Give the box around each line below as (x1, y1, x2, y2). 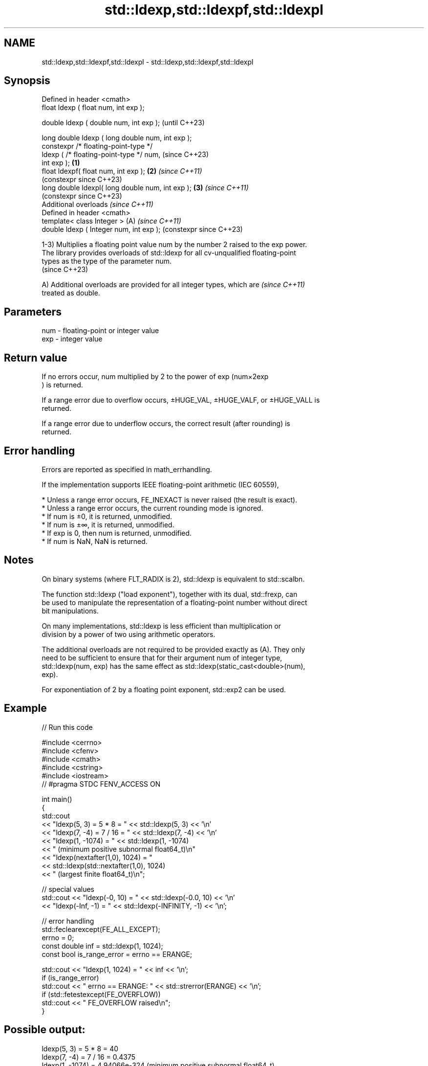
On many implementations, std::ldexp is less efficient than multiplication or (42, 621, 281, 630)
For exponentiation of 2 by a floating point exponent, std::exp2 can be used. (42, 685, 286, 694)
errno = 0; (42, 933, 74, 942)
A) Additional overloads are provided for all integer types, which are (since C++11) (42, 280, 305, 289)
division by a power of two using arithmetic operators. (42, 630, 215, 638)
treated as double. (42, 289, 100, 297)
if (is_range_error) (42, 973, 99, 982)
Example (4, 702, 47, 715)
